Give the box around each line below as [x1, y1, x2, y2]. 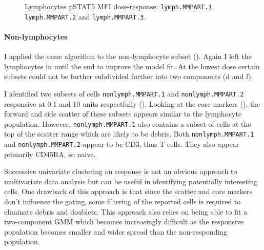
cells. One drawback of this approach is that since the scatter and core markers [4, 186, 253, 197]
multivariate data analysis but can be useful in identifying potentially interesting [4, 176, 258, 186]
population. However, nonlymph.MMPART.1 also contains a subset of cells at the [4, 118, 251, 129]
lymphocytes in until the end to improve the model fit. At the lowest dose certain [4, 61, 260, 71]
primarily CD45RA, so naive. [4, 148, 96, 159]
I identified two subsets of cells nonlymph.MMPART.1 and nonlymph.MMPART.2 [4, 88, 244, 99]
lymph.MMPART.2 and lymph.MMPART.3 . [25, 11, 146, 22]
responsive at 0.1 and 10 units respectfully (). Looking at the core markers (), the [4, 98, 260, 109]
